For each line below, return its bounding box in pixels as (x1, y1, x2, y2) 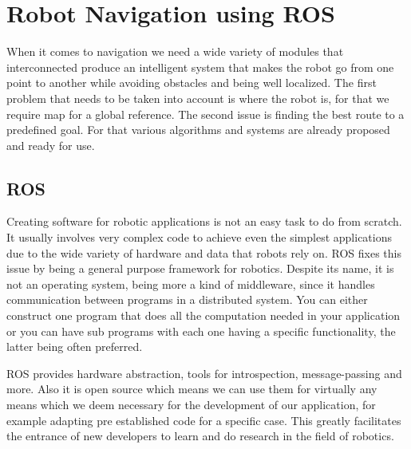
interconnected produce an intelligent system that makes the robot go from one (6, 58, 394, 75)
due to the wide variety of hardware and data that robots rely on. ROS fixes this (6, 244, 401, 261)
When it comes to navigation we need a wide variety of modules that (6, 43, 344, 60)
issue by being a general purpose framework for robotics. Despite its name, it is (6, 260, 394, 277)
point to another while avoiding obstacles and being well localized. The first (6, 74, 377, 91)
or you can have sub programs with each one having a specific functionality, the (6, 322, 396, 339)
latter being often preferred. (6, 338, 143, 355)
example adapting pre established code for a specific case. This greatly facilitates (6, 412, 401, 428)
